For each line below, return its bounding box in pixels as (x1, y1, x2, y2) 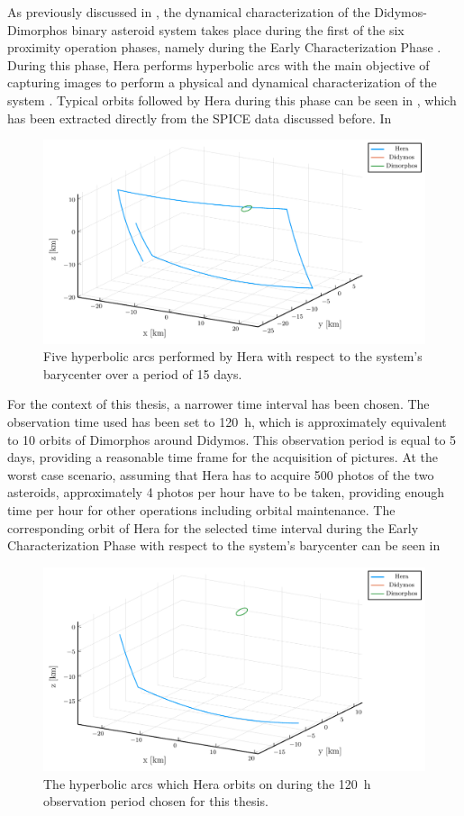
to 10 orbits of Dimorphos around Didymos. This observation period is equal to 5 (7, 430, 457, 449)
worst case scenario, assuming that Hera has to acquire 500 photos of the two (7, 465, 434, 484)
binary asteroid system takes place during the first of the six (71, 20, 405, 39)
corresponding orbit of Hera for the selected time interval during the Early (7, 518, 419, 537)
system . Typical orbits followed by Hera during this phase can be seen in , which (7, 90, 457, 109)
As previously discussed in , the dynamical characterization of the (7, 3, 370, 21)
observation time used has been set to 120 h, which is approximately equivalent (7, 413, 447, 431)
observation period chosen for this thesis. (43, 792, 268, 811)
